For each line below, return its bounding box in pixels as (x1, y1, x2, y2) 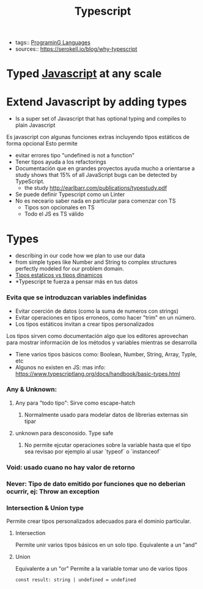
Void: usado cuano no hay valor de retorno (6, 463, 135, 471)
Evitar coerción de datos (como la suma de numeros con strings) (15, 307, 179, 315)
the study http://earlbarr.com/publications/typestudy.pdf (24, 184, 167, 192)
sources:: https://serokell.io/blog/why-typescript (15, 45, 138, 53)
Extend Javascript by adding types (6, 95, 188, 108)
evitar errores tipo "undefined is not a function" (15, 152, 135, 159)
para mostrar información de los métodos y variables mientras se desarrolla (6, 339, 197, 346)
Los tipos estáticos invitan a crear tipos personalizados (15, 320, 155, 328)
